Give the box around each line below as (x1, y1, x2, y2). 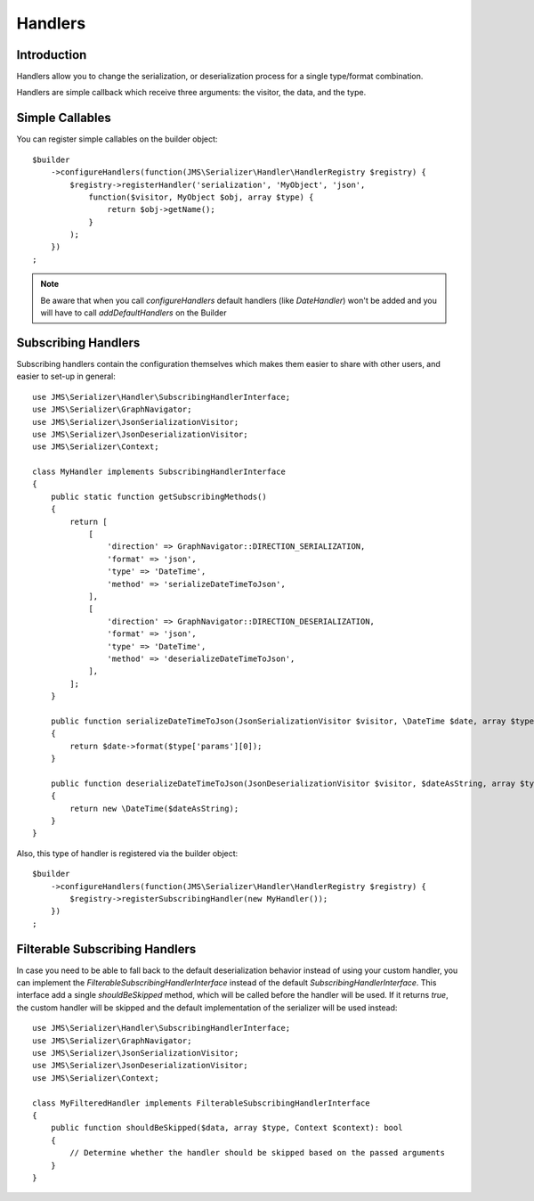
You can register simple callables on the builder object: (16, 134, 218, 144)
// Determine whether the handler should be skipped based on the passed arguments (69, 1148, 445, 1158)
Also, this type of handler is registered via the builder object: (16, 847, 239, 859)
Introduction (16, 47, 87, 62)
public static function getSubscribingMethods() (50, 491, 267, 502)
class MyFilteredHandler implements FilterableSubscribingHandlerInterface (32, 1098, 370, 1108)
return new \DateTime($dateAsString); (69, 803, 239, 813)
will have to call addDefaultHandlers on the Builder (40, 307, 227, 318)
